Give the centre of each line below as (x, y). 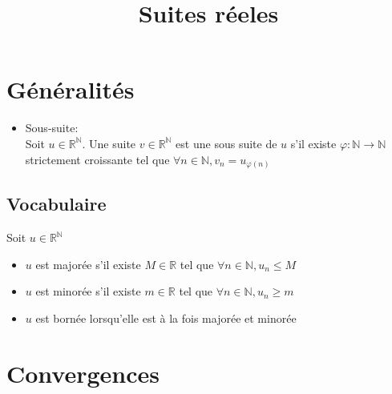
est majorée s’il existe (88, 264)
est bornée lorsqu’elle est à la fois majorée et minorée (166, 318)
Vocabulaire (57, 204)
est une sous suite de (226, 143)
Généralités (71, 89)
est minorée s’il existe (88, 291)
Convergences (83, 373)
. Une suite (109, 143)
